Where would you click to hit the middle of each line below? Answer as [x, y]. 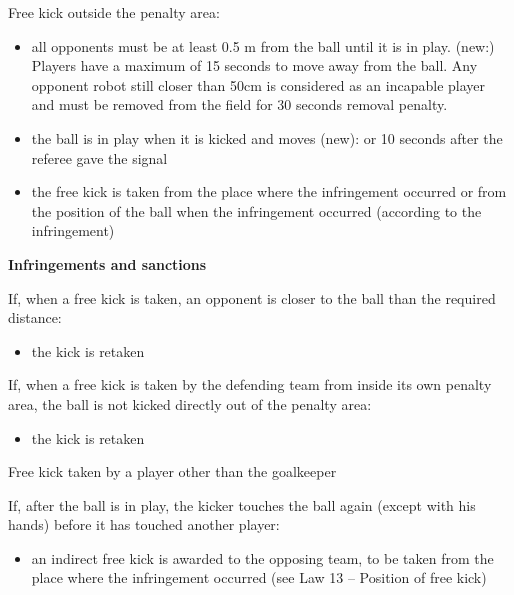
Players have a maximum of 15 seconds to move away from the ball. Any [254, 65]
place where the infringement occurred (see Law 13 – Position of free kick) [259, 577]
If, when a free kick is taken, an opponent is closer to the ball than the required [252, 297]
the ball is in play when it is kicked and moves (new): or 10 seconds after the [267, 137]
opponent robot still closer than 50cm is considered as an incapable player [258, 84]
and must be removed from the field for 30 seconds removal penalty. [239, 104]
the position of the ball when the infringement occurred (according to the [256, 210]
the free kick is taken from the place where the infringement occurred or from [269, 191]
